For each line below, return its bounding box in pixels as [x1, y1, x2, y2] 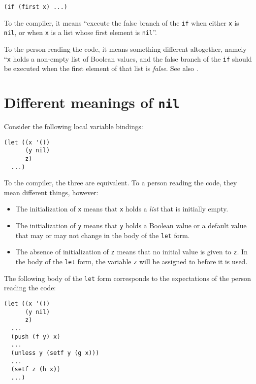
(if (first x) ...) [4, 3, 67, 10]
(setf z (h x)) [11, 366, 61, 373]
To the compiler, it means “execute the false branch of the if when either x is [4, 17, 239, 28]
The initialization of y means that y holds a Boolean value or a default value [15, 220, 247, 231]
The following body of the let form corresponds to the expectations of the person [4, 273, 251, 283]
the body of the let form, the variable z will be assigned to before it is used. [15, 256, 248, 267]
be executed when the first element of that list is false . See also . [4, 63, 198, 73]
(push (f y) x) [11, 333, 61, 340]
